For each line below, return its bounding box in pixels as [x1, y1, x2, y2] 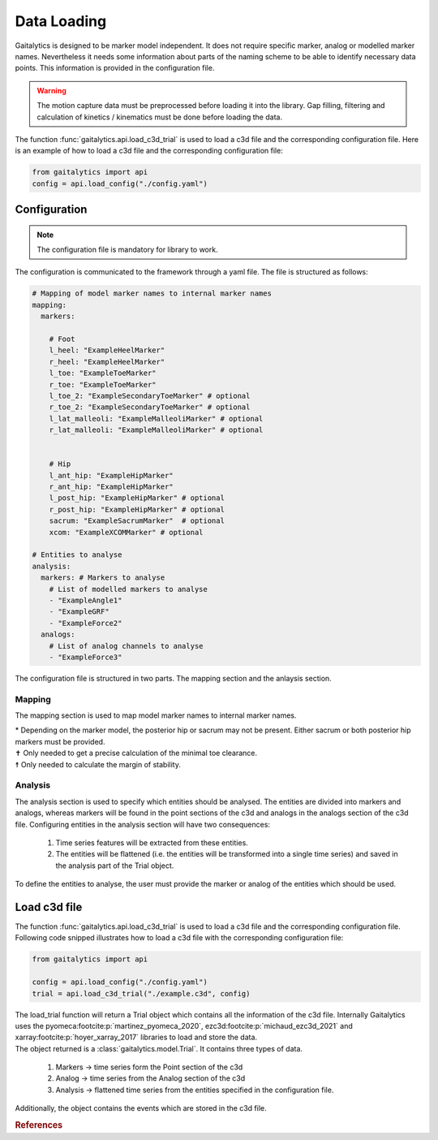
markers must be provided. [15, 736, 105, 746]
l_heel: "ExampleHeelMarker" [49, 346, 165, 355]
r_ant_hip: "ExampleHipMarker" [49, 482, 174, 491]
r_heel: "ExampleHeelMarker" [49, 357, 165, 366]
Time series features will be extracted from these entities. [55, 837, 249, 848]
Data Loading [15, 12, 107, 30]
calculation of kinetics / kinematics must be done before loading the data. [36, 112, 283, 122]
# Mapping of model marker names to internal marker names [32, 289, 272, 298]
